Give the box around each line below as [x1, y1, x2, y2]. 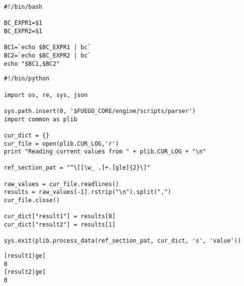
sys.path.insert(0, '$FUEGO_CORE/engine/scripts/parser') [4, 107, 196, 114]
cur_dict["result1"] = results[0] [4, 213, 116, 220]
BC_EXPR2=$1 [4, 27, 42, 35]
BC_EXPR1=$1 [4, 19, 42, 27]
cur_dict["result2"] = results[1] [4, 221, 116, 229]
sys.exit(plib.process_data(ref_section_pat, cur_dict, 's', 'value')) [4, 237, 241, 245]
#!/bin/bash [4, 3, 42, 10]
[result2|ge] [4, 268, 46, 276]
